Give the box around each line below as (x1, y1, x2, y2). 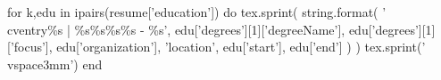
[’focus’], (7, 37, 53, 56)
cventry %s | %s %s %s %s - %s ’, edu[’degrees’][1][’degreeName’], (7, 20, 345, 38)
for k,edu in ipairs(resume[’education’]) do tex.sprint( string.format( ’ (7, 3, 387, 20)
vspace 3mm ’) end (7, 54, 103, 73)
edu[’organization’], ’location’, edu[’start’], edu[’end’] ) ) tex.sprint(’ (56, 37, 426, 56)
